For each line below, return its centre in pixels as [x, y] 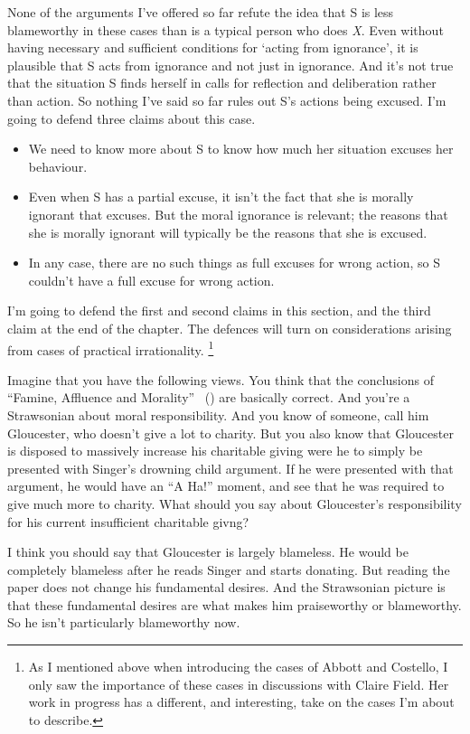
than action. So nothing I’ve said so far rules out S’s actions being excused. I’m [227, 100]
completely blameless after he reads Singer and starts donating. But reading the [229, 569]
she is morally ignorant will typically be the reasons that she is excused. [228, 232]
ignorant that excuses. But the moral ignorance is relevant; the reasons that [238, 214]
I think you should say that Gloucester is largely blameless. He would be [208, 552]
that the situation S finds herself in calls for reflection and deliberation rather [222, 83]
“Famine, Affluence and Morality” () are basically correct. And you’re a [209, 397]
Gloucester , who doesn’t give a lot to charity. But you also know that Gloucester [230, 433]
